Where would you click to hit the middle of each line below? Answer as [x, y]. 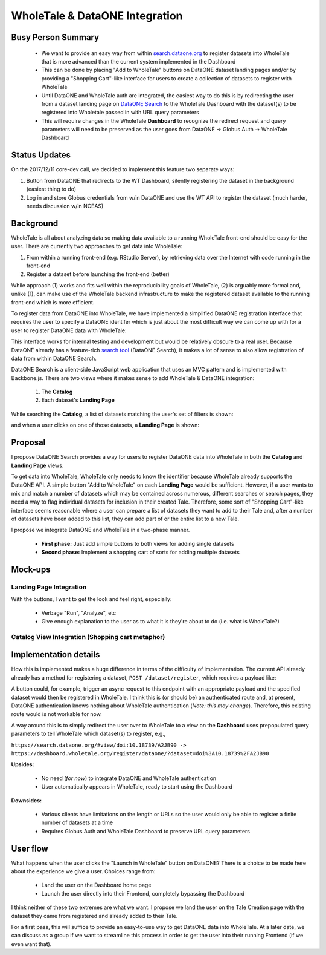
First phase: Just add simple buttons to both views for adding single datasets [138, 543]
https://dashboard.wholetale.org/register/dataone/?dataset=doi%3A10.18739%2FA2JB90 [140, 753]
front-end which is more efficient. [53, 302]
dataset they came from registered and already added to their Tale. [94, 916]
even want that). [31, 944]
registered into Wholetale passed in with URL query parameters [120, 113]
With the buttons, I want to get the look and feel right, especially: [91, 599]
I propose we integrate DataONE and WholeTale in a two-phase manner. [101, 530]
